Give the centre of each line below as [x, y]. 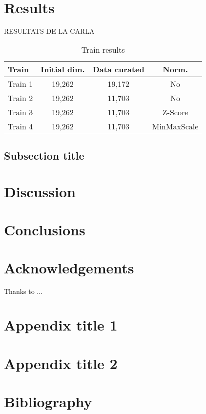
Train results [103, 49]
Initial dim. [63, 69]
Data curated [118, 69]
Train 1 [21, 83]
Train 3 [21, 112]
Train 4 [21, 126]
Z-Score [175, 112]
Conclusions [45, 230]
